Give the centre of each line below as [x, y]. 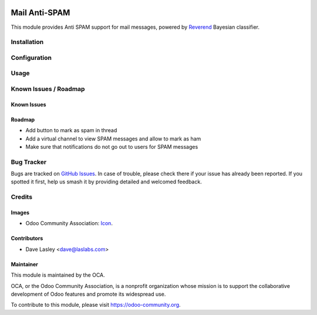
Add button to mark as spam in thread [71, 130]
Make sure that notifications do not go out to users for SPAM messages [112, 146]
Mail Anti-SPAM [41, 13]
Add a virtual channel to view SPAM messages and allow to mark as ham [113, 139]
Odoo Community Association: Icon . [69, 223]
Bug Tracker [29, 162]
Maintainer [24, 264]
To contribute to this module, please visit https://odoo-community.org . [96, 305]
